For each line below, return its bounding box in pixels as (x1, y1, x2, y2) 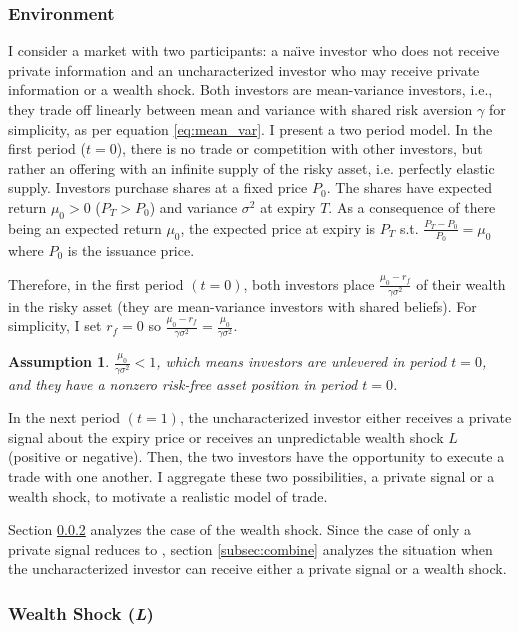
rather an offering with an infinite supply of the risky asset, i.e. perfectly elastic (8, 157, 495, 178)
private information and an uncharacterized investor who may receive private (8, 59, 480, 80)
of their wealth (416, 273, 506, 294)
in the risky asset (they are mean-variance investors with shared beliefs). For (8, 295, 477, 316)
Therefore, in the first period (8, 273, 184, 294)
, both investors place (243, 273, 375, 294)
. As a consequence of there (328, 196, 496, 217)
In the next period (8, 407, 121, 428)
